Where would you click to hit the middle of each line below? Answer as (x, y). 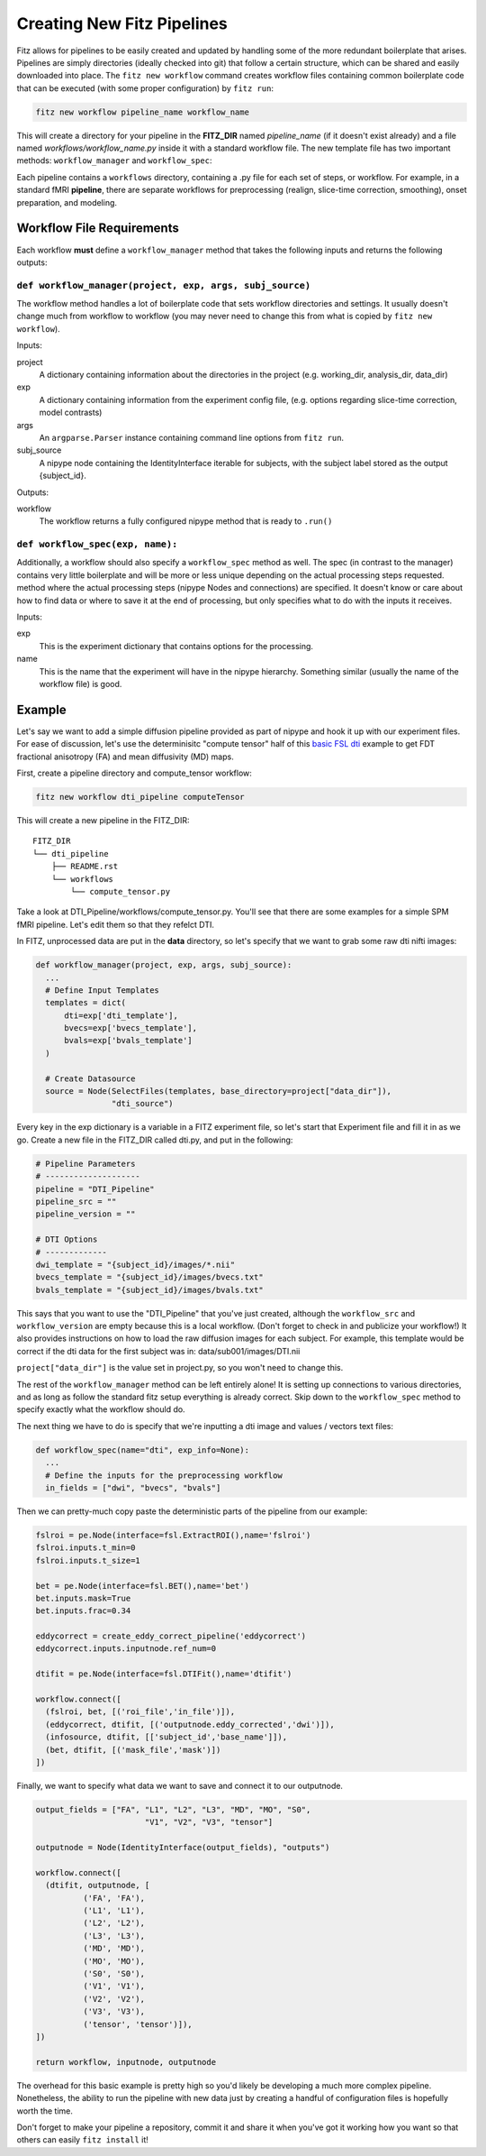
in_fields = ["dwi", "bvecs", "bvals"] (133, 1487)
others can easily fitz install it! (82, 2140)
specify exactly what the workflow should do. (101, 1409)
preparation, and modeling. (67, 202)
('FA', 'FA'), (114, 1898)
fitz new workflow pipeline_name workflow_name (142, 112)
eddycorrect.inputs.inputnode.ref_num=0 (126, 1649)
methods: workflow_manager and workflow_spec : (114, 161)
